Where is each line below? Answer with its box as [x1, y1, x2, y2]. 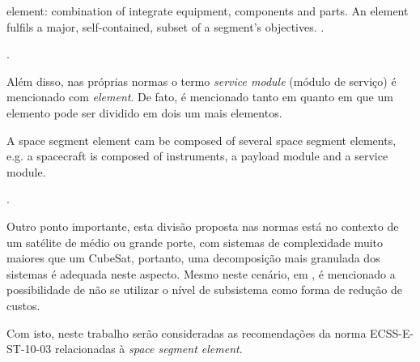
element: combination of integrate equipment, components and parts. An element [6, 2, 409, 19]
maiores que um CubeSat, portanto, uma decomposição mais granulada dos [6, 249, 380, 266]
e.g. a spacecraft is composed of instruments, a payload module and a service [6, 147, 388, 164]
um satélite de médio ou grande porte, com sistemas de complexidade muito [6, 233, 384, 250]
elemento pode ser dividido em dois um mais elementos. [6, 104, 282, 121]
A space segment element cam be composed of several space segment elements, [6, 131, 397, 148]
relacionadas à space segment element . [54, 340, 243, 357]
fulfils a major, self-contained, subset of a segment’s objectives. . [6, 18, 325, 35]
